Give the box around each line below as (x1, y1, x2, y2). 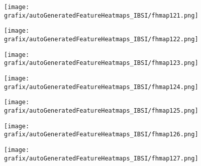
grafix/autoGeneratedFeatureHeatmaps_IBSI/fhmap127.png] (4, 154, 198, 162)
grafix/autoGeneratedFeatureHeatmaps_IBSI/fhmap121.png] (4, 12, 198, 19)
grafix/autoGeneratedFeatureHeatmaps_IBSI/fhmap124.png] (4, 83, 198, 91)
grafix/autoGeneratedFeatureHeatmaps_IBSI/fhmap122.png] (4, 35, 198, 43)
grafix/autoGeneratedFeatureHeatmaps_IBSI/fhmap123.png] (4, 59, 198, 67)
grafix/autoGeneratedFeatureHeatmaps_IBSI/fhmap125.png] (4, 107, 198, 114)
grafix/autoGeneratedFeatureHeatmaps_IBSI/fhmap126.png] (4, 131, 198, 138)
